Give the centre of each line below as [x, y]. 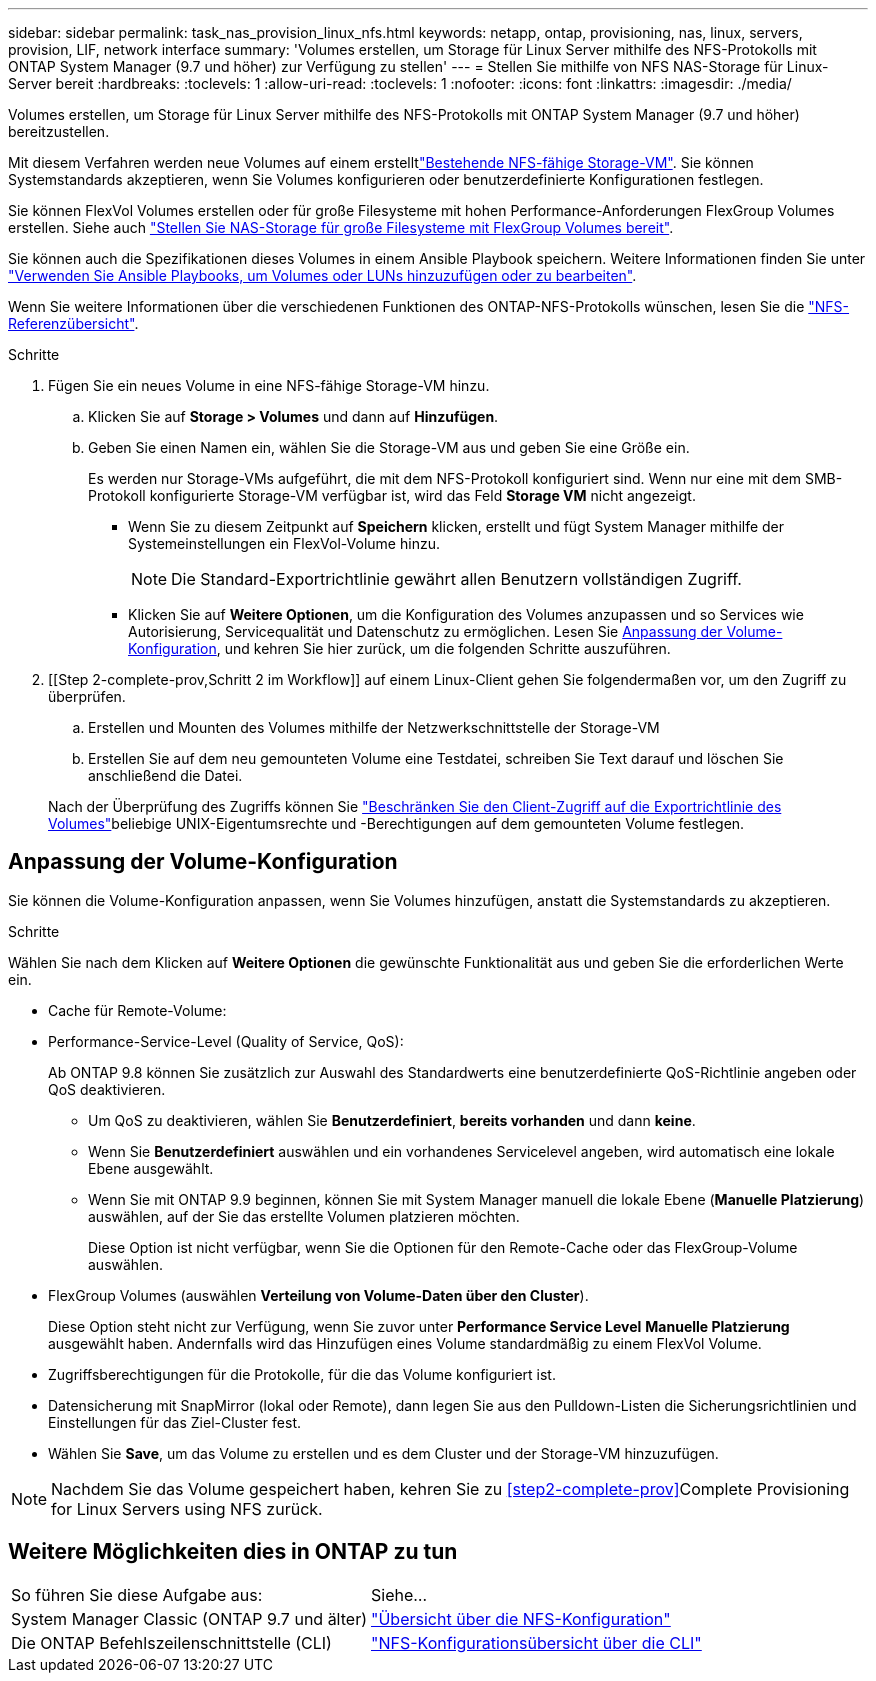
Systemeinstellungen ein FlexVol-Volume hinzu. [284, 543]
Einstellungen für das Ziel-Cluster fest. [175, 1422]
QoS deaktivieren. [107, 1089]
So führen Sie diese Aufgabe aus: [137, 1594]
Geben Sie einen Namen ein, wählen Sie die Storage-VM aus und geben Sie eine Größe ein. [389, 447]
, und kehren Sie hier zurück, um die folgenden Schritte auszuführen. [443, 648]
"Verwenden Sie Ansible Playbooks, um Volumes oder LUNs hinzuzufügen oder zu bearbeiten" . [322, 275]
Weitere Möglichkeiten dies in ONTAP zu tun [233, 1552]
